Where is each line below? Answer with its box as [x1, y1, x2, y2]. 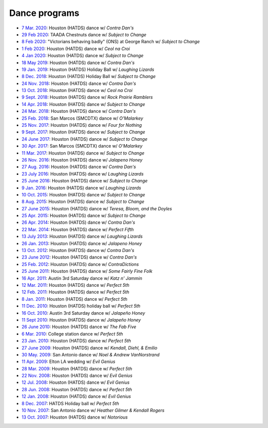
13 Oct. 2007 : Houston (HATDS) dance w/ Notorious [21, 414, 128, 420]
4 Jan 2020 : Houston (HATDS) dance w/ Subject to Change [21, 53, 144, 59]
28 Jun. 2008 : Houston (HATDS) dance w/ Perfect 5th [21, 386, 133, 392]
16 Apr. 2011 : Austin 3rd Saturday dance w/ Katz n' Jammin [21, 275, 142, 281]
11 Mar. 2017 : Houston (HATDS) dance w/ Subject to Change [21, 150, 145, 156]
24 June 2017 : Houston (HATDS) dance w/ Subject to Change [21, 136, 147, 142]
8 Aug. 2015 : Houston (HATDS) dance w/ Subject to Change [21, 199, 144, 205]
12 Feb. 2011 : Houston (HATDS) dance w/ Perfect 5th [21, 289, 130, 295]
